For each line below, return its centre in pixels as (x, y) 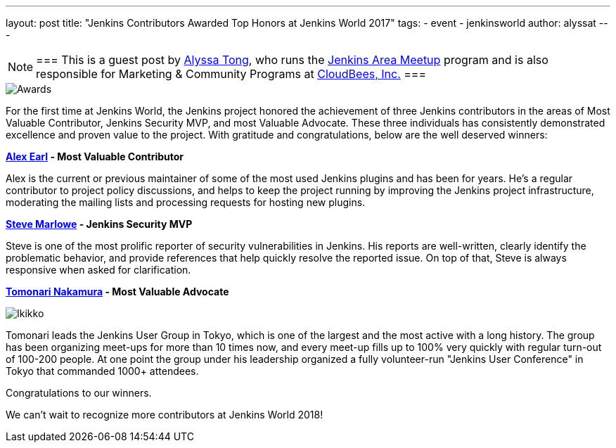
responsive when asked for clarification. (98, 270)
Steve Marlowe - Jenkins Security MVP (99, 224)
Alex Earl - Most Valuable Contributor (95, 156)
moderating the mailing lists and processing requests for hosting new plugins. (186, 202)
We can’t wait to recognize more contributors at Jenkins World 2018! (165, 415)
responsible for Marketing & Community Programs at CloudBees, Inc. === (231, 74)
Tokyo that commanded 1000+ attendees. (102, 371)
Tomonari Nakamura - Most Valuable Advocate (117, 292)
